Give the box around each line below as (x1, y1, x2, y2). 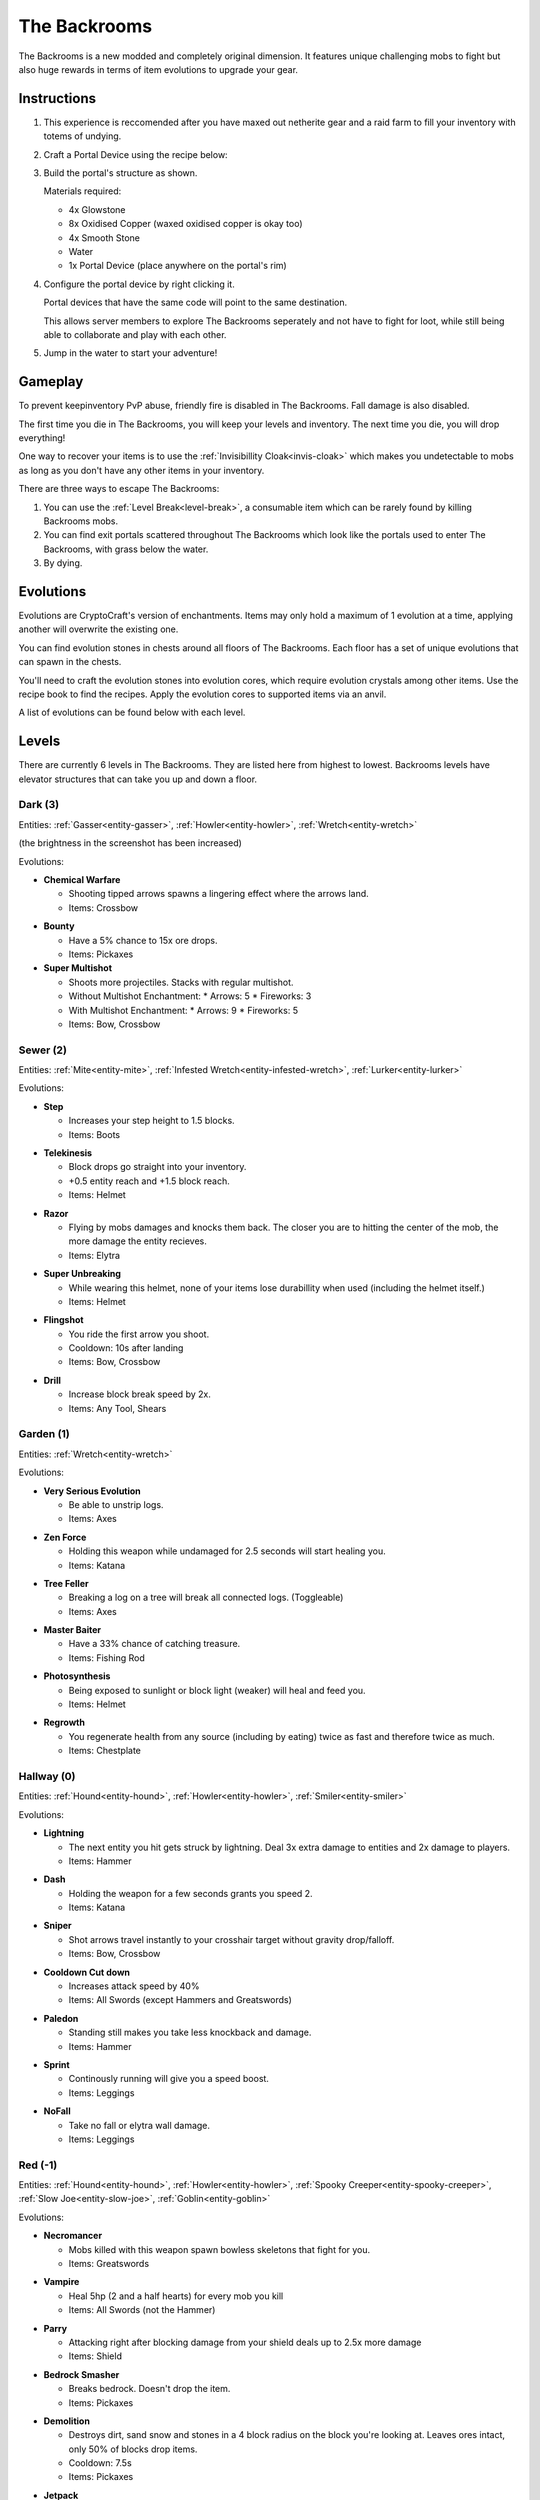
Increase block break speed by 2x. (68, 1388, 212, 1400)
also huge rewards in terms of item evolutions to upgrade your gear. (18, 63, 299, 75)
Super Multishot (43, 962, 113, 974)
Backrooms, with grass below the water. (43, 543, 209, 555)
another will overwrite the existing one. (18, 623, 179, 635)
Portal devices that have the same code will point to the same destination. (43, 296, 348, 309)
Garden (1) (18, 1427, 70, 1441)
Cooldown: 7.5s (68, 2457, 132, 2469)
